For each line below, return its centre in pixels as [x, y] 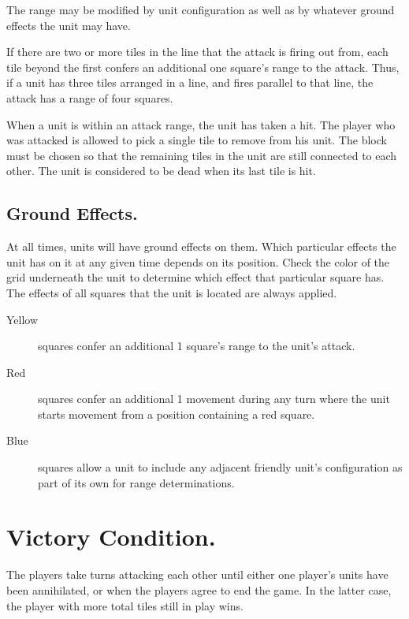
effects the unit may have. [69, 25]
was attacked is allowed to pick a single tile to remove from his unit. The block [197, 140]
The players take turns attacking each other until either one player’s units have [197, 574]
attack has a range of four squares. [90, 97]
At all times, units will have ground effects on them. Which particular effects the [201, 246]
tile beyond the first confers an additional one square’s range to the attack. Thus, [203, 67]
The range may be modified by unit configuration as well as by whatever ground [201, 9]
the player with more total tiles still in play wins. [125, 605]
